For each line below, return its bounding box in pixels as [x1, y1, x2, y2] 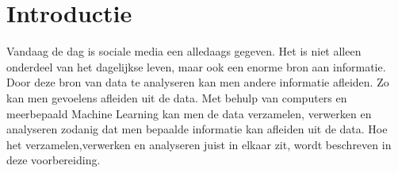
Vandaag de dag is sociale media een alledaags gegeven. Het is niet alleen [6, 43, 362, 60]
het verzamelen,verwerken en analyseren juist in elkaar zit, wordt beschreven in [6, 136, 392, 152]
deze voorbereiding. [6, 152, 101, 168]
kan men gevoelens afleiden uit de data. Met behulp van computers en [6, 89, 347, 106]
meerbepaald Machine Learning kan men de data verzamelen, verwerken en [6, 105, 372, 121]
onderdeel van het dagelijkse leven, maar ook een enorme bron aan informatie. [6, 58, 386, 75]
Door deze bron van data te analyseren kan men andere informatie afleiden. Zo [6, 74, 389, 90]
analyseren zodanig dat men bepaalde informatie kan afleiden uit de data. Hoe [6, 121, 388, 137]
